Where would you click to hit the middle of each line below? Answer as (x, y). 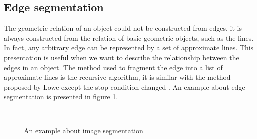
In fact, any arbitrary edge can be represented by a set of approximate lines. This (129, 48)
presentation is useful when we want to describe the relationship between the (122, 57)
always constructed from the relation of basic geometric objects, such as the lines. (129, 38)
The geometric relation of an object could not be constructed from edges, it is (123, 28)
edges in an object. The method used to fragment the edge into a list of (113, 67)
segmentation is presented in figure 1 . (61, 97)
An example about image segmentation (84, 130)
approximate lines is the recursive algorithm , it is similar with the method (117, 77)
